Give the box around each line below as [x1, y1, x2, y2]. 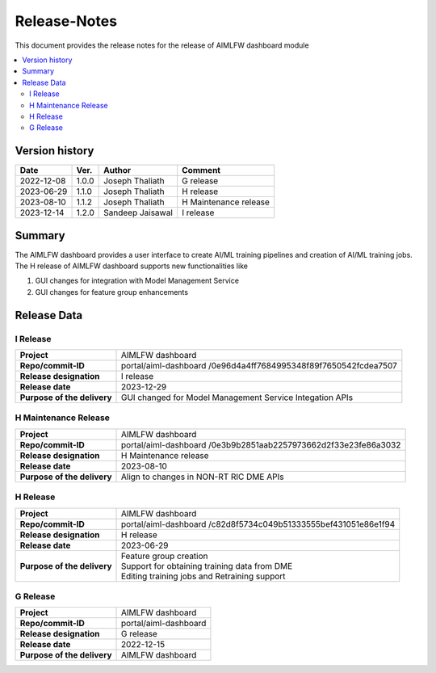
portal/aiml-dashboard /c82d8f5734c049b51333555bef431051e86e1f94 [121, 518, 396, 529]
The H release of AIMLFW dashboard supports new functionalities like [15, 261, 248, 271]
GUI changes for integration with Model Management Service [35, 276, 240, 286]
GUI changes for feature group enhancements [35, 287, 189, 297]
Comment [182, 165, 221, 176]
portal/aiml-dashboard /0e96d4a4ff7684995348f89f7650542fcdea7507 [121, 360, 397, 372]
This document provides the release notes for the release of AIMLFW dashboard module [15, 40, 310, 50]
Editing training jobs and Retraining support [121, 570, 286, 582]
